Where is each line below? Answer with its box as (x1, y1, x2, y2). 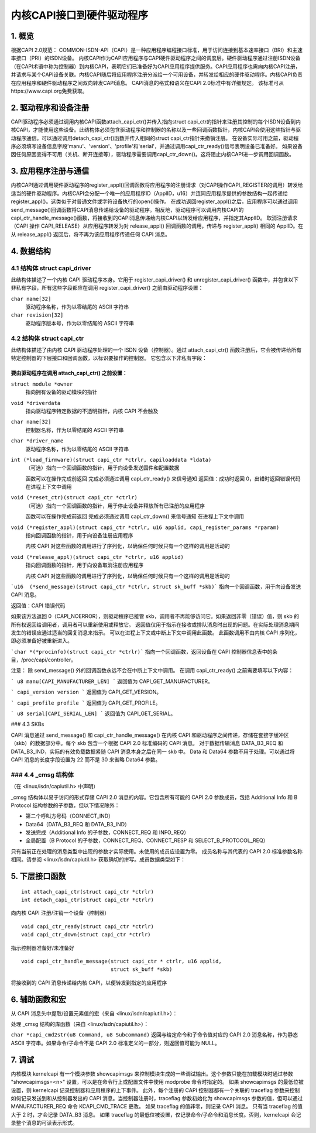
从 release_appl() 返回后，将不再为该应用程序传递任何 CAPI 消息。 (11, 231, 171, 238)
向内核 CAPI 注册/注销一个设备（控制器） (11, 909, 110, 916)
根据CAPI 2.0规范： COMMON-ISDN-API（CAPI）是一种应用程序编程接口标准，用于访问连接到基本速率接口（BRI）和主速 (11, 47, 303, 54)
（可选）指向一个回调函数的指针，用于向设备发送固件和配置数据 (25, 464, 180, 471)
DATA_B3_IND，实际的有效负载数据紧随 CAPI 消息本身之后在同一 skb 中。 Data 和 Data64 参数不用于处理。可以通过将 (11, 748, 295, 755)
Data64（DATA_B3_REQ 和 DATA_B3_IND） (25, 820, 130, 828)
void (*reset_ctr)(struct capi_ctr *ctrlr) (11, 495, 138, 501)
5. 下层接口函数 (11, 871, 66, 881)
